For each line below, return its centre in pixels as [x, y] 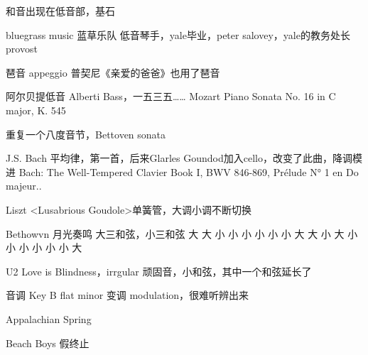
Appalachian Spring [49, 318]
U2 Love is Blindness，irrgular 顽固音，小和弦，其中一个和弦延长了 [159, 271]
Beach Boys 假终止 [48, 343]
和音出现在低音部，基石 [60, 11]
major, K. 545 [36, 110]
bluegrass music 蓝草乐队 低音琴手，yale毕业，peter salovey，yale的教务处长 [178, 34]
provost [22, 49]
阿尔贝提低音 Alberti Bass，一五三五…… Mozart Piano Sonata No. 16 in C [171, 96]
